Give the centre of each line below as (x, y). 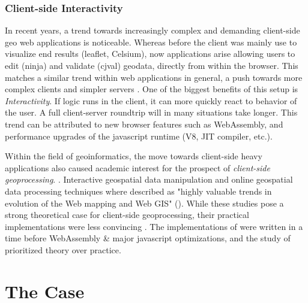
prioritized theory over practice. (63, 249)
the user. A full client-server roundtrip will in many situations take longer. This (151, 112)
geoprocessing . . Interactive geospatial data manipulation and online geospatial (149, 179)
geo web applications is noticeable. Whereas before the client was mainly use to (151, 42)
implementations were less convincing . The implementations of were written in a (154, 226)
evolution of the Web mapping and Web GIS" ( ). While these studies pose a (144, 203)
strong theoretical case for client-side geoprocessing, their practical (127, 215)
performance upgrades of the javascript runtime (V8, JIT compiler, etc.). (139, 136)
